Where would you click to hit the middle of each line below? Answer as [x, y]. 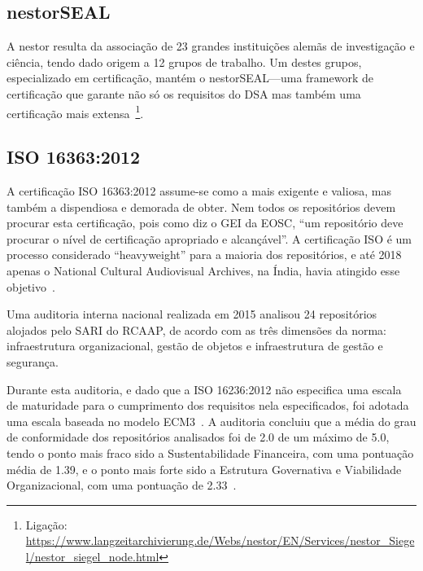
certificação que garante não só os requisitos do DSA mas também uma [184, 93]
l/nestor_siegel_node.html [92, 556]
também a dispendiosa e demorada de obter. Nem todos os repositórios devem [201, 206]
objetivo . [31, 286]
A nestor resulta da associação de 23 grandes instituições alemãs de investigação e [211, 46]
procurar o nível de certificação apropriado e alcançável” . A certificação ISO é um [209, 238]
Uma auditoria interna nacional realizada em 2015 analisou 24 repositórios [192, 314]
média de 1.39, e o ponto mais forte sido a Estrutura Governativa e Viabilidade [204, 469]
